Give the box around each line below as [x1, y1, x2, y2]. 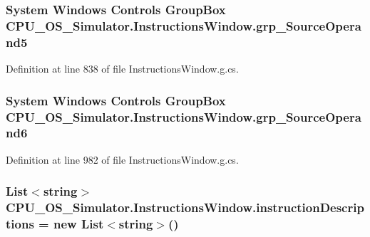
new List [53, 215, 104, 233]
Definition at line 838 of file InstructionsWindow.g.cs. [6, 61, 239, 76]
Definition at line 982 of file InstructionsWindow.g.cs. [6, 152, 239, 167]
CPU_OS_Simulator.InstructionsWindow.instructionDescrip [6, 199, 364, 216]
